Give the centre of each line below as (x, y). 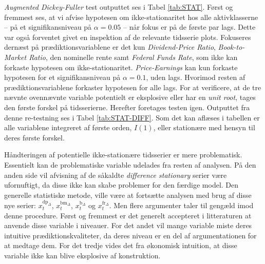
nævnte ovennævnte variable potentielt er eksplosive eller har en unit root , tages (130, 97)
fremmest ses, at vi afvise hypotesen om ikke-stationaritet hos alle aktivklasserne (131, 17)
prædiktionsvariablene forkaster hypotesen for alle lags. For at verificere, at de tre (133, 87)
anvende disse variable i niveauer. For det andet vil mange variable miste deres (128, 225)
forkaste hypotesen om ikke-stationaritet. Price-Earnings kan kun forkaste (121, 67)
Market (15, 57)
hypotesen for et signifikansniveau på (62, 77)
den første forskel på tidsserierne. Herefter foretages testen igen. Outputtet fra (127, 107)
